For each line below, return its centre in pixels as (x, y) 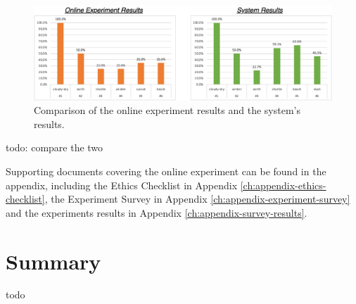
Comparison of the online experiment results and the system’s (167, 110)
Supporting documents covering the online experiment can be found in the (166, 171)
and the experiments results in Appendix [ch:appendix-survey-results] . (157, 212)
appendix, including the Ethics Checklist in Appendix (122, 185)
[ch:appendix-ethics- (283, 185)
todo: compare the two (55, 147)
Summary (53, 261)
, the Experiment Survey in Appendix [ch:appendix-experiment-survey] (197, 199)
